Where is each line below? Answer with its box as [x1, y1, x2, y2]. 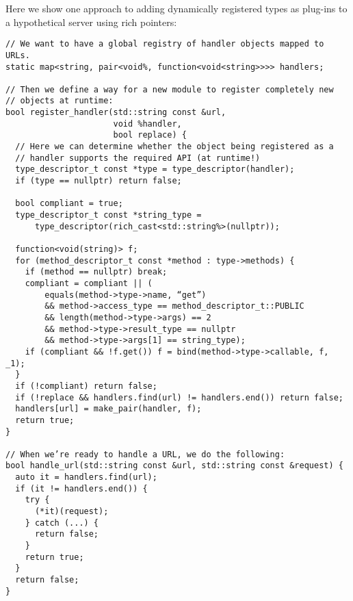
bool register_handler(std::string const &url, [5, 107, 226, 118]
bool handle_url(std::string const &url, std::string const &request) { [5, 461, 343, 471]
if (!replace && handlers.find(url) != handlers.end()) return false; [15, 392, 343, 402]
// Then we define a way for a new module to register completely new [5, 84, 334, 94]
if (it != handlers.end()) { [15, 483, 148, 494]
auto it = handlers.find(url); [15, 472, 157, 483]
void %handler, [113, 118, 182, 129]
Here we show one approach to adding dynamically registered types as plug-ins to [5, 1, 348, 15]
